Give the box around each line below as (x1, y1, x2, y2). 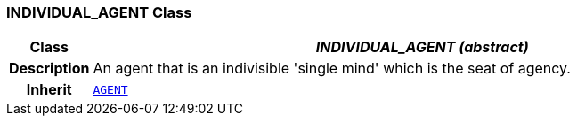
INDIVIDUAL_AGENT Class (6, 4, 192, 21)
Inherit (26, 81, 72, 99)
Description (9, 59, 90, 78)
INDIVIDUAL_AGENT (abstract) (315, 38, 529, 57)
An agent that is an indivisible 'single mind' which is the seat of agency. (93, 59, 571, 78)
